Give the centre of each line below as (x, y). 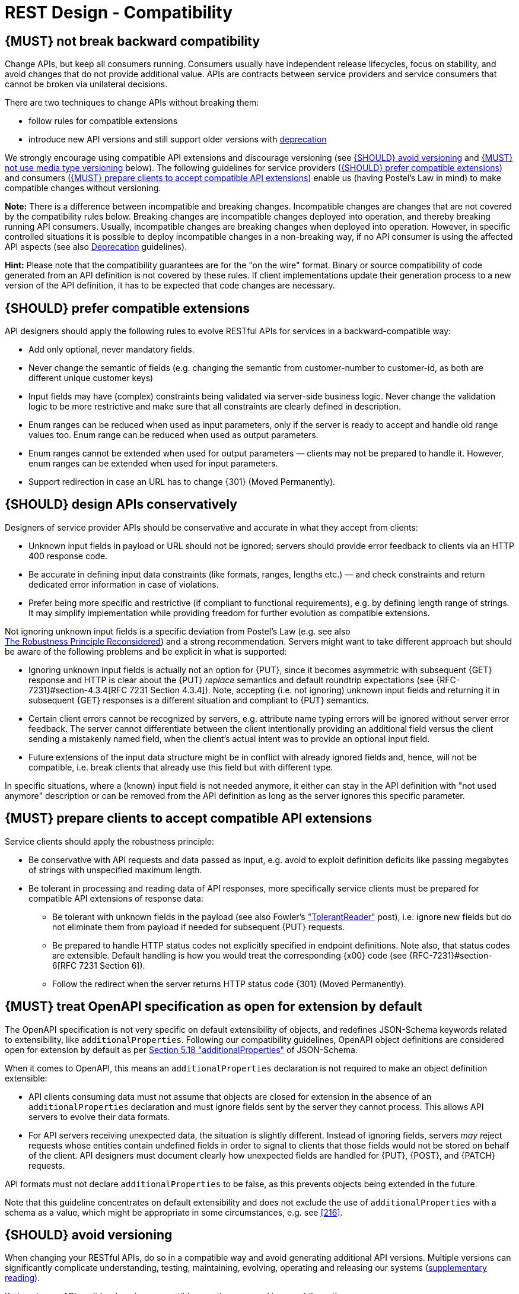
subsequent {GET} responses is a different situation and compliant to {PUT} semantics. (199, 700)
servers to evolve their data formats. (99, 1117)
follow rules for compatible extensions (103, 121)
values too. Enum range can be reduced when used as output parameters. (173, 435)
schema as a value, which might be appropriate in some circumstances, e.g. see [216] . (174, 1212)
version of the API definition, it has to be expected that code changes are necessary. (170, 286)
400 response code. (68, 556)
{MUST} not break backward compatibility (133, 41)
